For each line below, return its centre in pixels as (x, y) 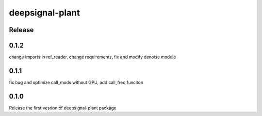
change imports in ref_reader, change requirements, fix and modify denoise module (92, 57)
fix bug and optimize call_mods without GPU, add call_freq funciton (76, 82)
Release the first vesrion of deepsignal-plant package (63, 108)
